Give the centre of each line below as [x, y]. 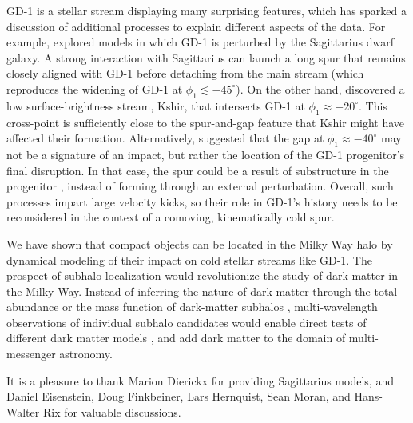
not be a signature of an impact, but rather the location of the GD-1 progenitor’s [206, 154]
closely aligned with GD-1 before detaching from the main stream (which [185, 73]
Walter [23, 411]
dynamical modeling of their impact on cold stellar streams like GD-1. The [189, 259]
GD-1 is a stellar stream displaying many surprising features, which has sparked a [206, 10]
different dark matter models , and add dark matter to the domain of [176, 338]
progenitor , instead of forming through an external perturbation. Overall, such [200, 186]
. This [373, 105]
